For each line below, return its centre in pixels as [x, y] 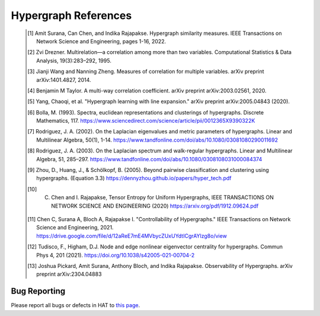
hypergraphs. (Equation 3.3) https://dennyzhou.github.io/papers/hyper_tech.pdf [134, 178]
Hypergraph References [71, 15]
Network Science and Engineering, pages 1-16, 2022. [101, 41]
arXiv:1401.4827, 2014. [64, 79]
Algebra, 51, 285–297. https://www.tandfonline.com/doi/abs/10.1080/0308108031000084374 [149, 159]
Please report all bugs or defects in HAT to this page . [76, 305]
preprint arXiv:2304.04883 [69, 274]
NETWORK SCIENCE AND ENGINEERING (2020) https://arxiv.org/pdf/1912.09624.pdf [155, 206]
